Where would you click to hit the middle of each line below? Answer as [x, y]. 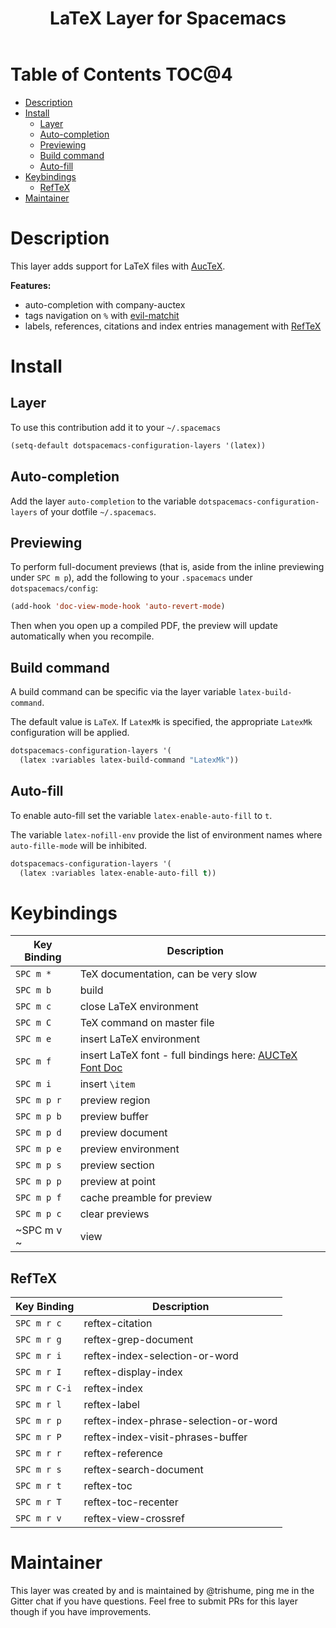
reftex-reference [123, 1454]
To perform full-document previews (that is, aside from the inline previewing [167, 567]
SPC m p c [38, 1214]
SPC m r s [38, 1470]
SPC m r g [38, 1340]
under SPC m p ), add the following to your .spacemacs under [131, 578]
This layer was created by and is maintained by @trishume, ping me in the [162, 1591]
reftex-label [111, 1405]
